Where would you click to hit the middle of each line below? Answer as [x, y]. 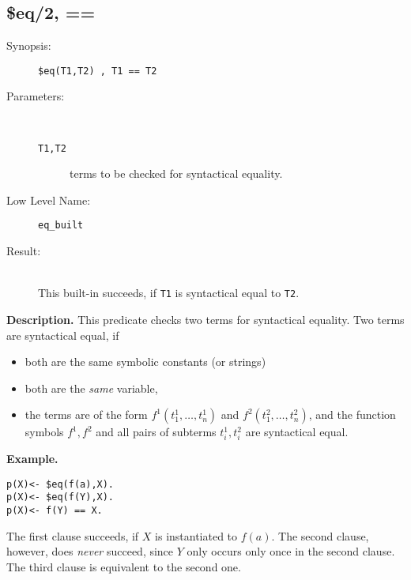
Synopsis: [29, 45]
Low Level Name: [49, 200]
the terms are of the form [86, 414]
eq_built [61, 226]
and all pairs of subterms [156, 432]
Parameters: [36, 96]
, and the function [352, 414]
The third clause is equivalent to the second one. [124, 566]
